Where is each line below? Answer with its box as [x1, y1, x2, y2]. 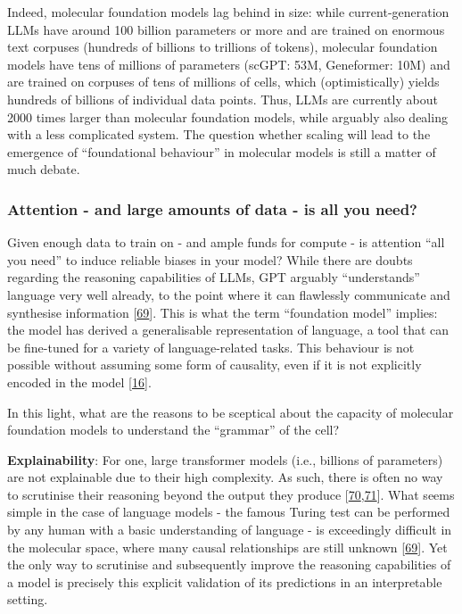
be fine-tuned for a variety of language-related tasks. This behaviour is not [7, 337, 415, 356]
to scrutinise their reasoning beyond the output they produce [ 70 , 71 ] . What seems [7, 485, 455, 503]
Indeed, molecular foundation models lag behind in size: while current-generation [7, 3, 450, 21]
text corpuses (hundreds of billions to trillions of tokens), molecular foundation [7, 37, 438, 56]
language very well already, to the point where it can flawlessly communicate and [7, 285, 450, 303]
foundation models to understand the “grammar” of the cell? [7, 420, 340, 439]
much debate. [7, 160, 80, 178]
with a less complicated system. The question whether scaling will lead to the [7, 125, 431, 144]
